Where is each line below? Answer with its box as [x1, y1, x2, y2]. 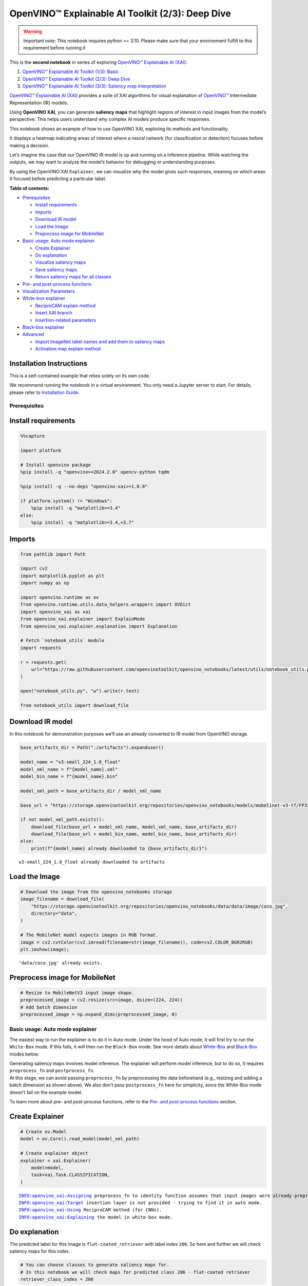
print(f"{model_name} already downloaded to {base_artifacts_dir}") [31, 845, 207, 851]
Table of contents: [9, 185, 50, 191]
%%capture [20, 433, 45, 439]
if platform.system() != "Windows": [20, 498, 113, 504]
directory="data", [31, 910, 78, 917]
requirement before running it [23, 45, 86, 51]
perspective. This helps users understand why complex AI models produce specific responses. [9, 116, 210, 122]
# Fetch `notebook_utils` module [20, 638, 105, 644]
